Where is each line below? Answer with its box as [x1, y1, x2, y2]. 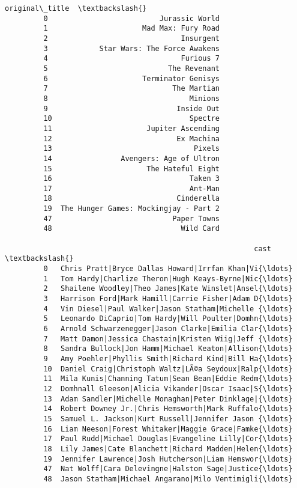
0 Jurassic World [43, 14, 220, 23]
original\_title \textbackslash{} [5, 4, 147, 13]
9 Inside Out [43, 104, 220, 113]
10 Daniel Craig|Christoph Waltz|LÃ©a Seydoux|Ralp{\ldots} [43, 364, 293, 373]
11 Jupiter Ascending [43, 124, 220, 133]
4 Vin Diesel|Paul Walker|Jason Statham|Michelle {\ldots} [43, 304, 293, 313]
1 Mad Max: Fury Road [43, 24, 220, 33]
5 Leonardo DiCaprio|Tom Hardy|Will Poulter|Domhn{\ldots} [43, 314, 293, 323]
